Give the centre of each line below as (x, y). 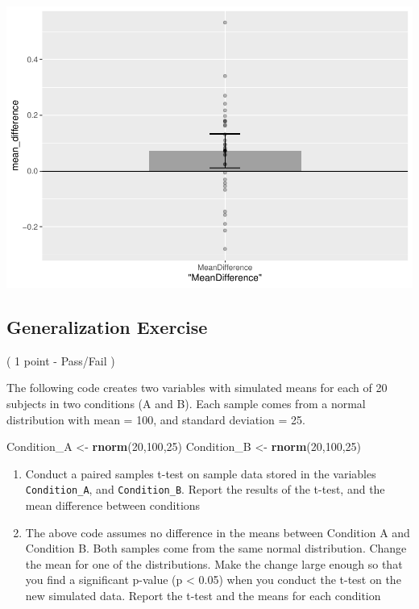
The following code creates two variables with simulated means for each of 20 (197, 388)
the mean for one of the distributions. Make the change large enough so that (214, 563)
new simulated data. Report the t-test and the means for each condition (203, 595)
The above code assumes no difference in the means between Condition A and (218, 532)
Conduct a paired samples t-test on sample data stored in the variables (201, 473)
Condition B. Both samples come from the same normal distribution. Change (216, 548)
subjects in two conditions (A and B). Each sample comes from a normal (186, 403)
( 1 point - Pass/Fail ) (61, 360)
